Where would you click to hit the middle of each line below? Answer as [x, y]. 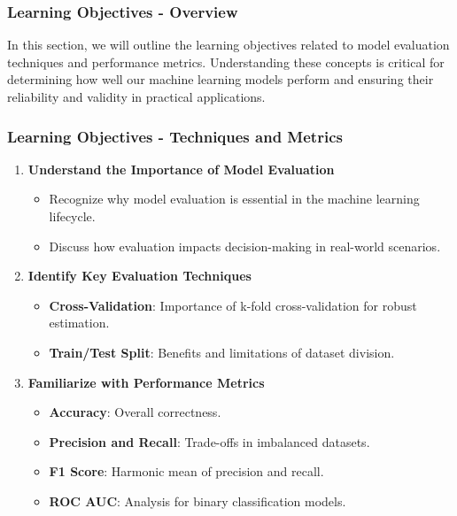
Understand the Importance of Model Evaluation [181, 169]
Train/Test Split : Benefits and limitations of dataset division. [222, 352]
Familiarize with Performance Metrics [146, 382]
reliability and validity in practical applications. [136, 96]
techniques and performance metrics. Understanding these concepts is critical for [226, 62]
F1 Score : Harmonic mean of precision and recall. [186, 471]
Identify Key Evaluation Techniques [139, 276]
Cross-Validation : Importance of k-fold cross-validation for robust [233, 305]
